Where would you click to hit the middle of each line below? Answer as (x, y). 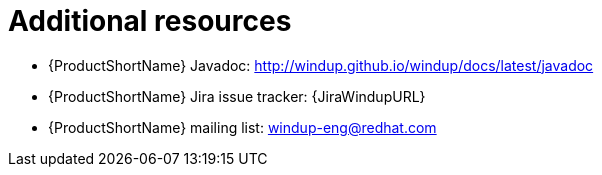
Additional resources (150, 21)
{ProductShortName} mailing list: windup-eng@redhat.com (242, 127)
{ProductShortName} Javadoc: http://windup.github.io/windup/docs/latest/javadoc (321, 65)
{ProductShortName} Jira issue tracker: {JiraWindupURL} (237, 96)
